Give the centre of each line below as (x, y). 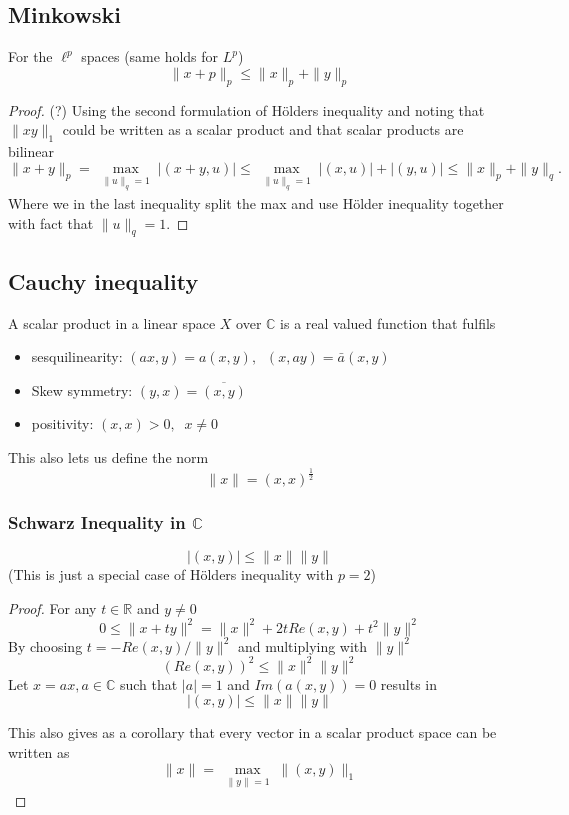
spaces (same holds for (150, 56)
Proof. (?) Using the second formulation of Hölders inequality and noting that (246, 109)
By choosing (45, 645)
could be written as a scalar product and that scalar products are (263, 129)
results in (409, 683)
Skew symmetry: (82, 389)
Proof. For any (52, 607)
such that (148, 683)
